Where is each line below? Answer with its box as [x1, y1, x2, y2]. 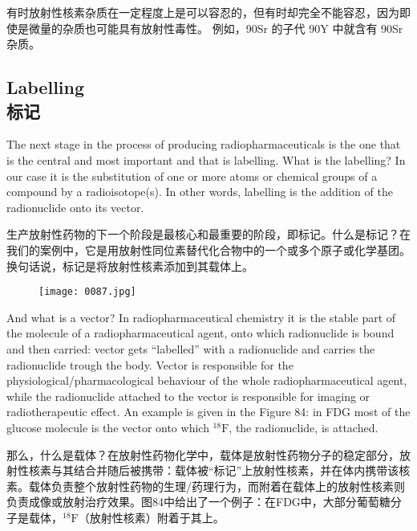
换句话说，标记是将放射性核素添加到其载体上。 [6, 257, 253, 274]
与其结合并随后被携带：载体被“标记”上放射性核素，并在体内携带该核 [51, 462, 411, 479]
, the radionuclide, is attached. [229, 419, 379, 435]
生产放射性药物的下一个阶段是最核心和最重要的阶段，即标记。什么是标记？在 [6, 226, 411, 243]
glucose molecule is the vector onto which [6, 419, 209, 435]
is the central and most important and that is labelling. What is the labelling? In [6, 151, 406, 168]
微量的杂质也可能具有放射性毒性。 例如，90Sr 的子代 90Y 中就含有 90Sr [28, 19, 403, 36]
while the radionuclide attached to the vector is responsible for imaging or [6, 387, 370, 404]
